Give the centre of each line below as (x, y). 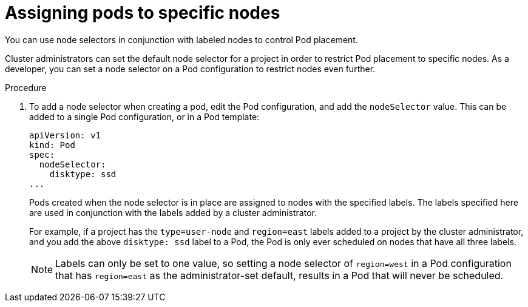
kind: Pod (52, 145)
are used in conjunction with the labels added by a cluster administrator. (173, 212)
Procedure (26, 87)
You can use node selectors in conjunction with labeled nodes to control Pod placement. (181, 39)
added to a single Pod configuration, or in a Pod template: (144, 116)
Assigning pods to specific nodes (143, 13)
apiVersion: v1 (65, 135)
